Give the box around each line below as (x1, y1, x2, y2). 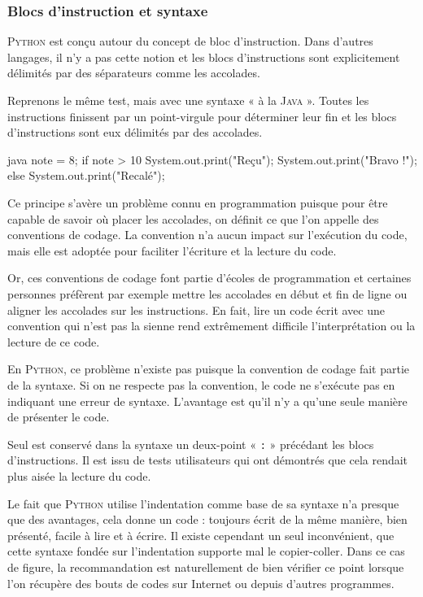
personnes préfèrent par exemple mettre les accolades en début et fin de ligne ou (7, 285, 408, 302)
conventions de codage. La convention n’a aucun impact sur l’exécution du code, (7, 226, 408, 243)
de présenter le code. (7, 408, 110, 425)
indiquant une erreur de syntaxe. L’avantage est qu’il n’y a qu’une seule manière (7, 392, 408, 409)
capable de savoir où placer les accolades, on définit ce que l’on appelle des (7, 210, 379, 227)
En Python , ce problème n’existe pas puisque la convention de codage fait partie (7, 360, 409, 377)
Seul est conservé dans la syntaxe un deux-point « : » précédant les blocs (7, 435, 374, 452)
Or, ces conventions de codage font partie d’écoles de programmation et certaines (7, 269, 412, 286)
